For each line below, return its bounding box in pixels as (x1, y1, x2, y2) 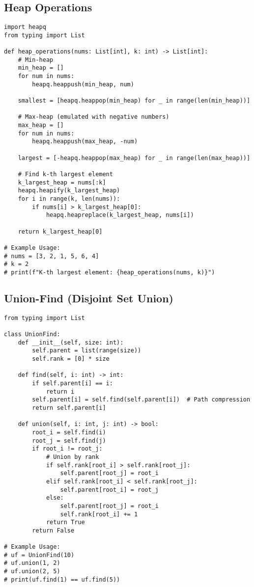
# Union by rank (46, 453, 99, 460)
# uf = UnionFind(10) (4, 551, 75, 559)
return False (32, 527, 75, 534)
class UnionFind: (4, 331, 60, 338)
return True (46, 519, 85, 526)
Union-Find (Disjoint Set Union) (4, 290, 173, 305)
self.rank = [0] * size (32, 355, 110, 363)
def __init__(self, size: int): (18, 339, 124, 346)
